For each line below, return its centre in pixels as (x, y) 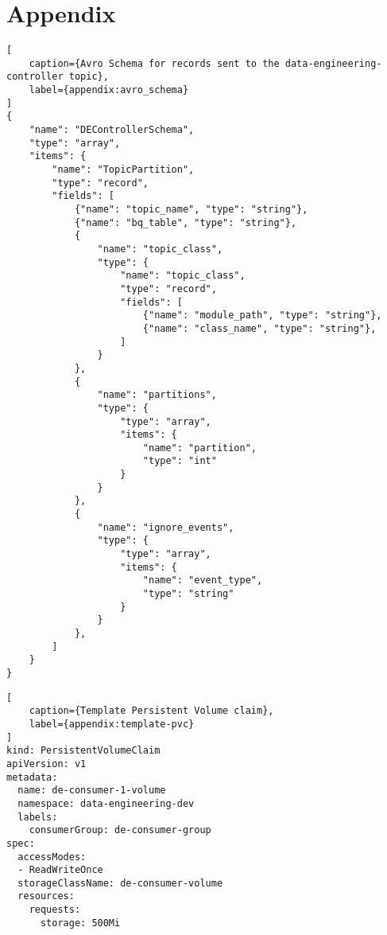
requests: (55, 910)
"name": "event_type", (203, 580)
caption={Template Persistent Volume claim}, (151, 711)
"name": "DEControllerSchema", (112, 130)
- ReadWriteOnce (60, 870)
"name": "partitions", (157, 395)
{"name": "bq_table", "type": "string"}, (186, 222)
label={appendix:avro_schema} (109, 90)
